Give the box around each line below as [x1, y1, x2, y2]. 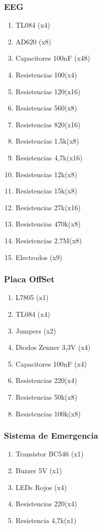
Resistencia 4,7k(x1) [15, 515, 77, 525]
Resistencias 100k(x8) [15, 408, 81, 418]
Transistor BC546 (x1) [15, 449, 84, 459]
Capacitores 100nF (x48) [15, 53, 90, 63]
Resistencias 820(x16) [15, 119, 81, 129]
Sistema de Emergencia [4, 429, 99, 442]
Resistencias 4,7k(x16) [15, 152, 83, 162]
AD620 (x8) [15, 36, 51, 46]
